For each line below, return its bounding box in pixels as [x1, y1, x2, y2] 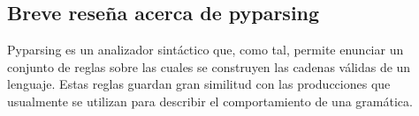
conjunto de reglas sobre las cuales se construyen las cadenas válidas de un [7, 57, 411, 76]
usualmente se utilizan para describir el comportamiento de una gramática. [7, 91, 413, 110]
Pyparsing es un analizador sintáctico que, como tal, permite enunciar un [7, 40, 404, 59]
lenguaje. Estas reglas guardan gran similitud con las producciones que [7, 75, 391, 93]
